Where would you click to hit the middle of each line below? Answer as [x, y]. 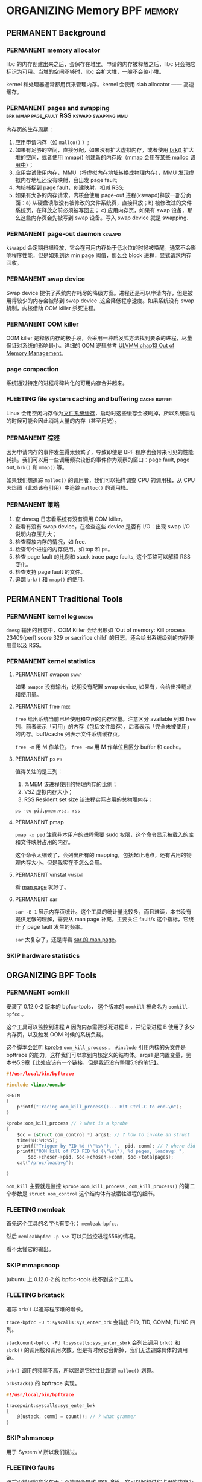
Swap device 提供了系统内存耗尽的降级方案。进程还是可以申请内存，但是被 [99, 293]
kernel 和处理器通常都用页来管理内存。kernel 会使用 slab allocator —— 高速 [100, 84]
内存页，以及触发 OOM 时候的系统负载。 [56, 1034]
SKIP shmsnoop [30, 1438]
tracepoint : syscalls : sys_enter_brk [51, 1406]
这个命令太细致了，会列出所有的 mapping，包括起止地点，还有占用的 [101, 855]
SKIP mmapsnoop [33, 1266]
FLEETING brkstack [35, 1295]
